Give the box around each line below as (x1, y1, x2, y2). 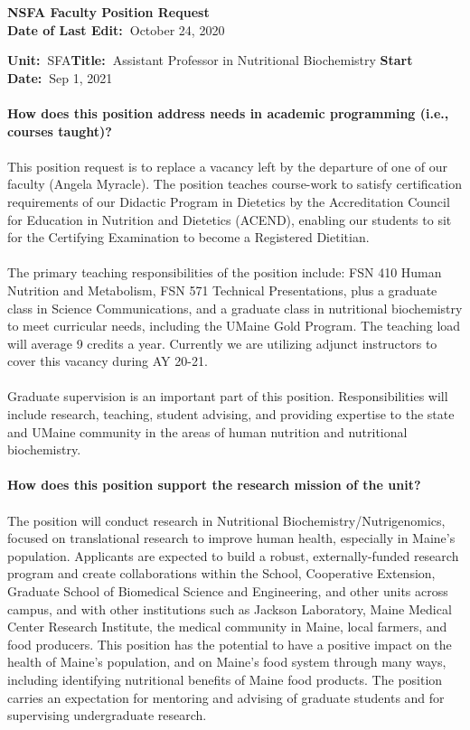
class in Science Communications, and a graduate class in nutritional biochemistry (7, 298, 463, 317)
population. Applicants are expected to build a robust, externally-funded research (7, 546, 459, 565)
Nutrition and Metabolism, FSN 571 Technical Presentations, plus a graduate (7, 280, 437, 299)
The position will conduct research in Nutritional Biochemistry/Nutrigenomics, (7, 510, 446, 529)
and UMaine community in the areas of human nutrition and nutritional (7, 422, 408, 441)
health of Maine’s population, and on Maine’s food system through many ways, (7, 652, 446, 671)
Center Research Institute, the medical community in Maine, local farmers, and (7, 617, 447, 636)
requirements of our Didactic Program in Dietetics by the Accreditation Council (7, 192, 450, 211)
